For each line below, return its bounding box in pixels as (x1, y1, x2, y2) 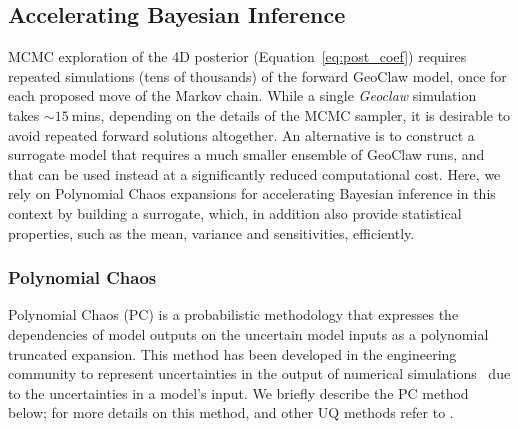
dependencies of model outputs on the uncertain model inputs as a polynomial (8, 323, 489, 344)
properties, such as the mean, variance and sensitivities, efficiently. (8, 222, 415, 243)
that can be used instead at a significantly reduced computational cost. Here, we (8, 163, 501, 184)
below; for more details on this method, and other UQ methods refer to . (8, 402, 454, 423)
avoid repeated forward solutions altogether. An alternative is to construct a (8, 124, 475, 145)
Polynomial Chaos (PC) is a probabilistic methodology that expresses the (8, 304, 459, 325)
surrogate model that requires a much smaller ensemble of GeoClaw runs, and (8, 144, 485, 165)
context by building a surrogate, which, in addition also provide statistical (8, 202, 462, 223)
